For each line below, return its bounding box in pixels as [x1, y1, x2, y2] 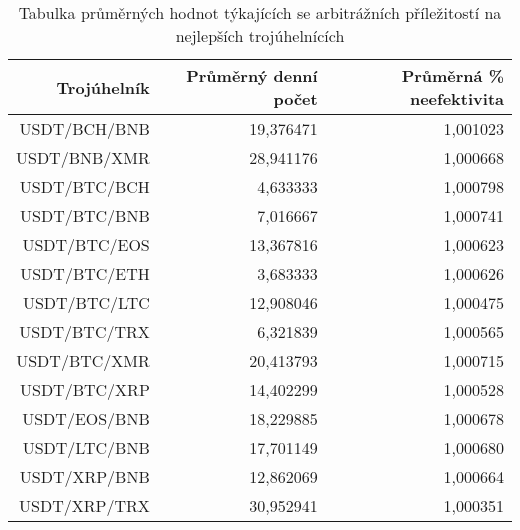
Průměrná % [401, 64, 504, 87]
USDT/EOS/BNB [22, 407, 150, 430]
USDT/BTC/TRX [19, 320, 150, 343]
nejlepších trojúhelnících [175, 24, 345, 47]
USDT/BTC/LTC [22, 291, 150, 314]
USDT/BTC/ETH [20, 262, 150, 285]
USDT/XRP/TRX [19, 494, 150, 517]
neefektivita [409, 87, 504, 110]
